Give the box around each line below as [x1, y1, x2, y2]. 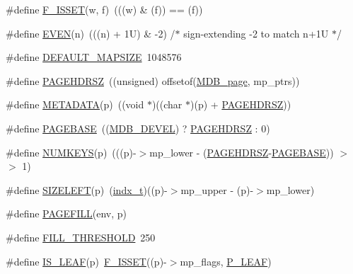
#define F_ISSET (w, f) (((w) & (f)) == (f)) [6, 2, 203, 16]
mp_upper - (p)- [180, 182, 254, 197]
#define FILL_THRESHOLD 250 [6, 229, 156, 244]
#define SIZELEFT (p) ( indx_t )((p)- [6, 182, 168, 197]
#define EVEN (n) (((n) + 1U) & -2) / [6, 25, 175, 40]
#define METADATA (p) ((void [6, 97, 144, 112]
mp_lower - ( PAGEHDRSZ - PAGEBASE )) [149, 144, 334, 159]
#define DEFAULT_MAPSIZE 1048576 [6, 50, 182, 64]
